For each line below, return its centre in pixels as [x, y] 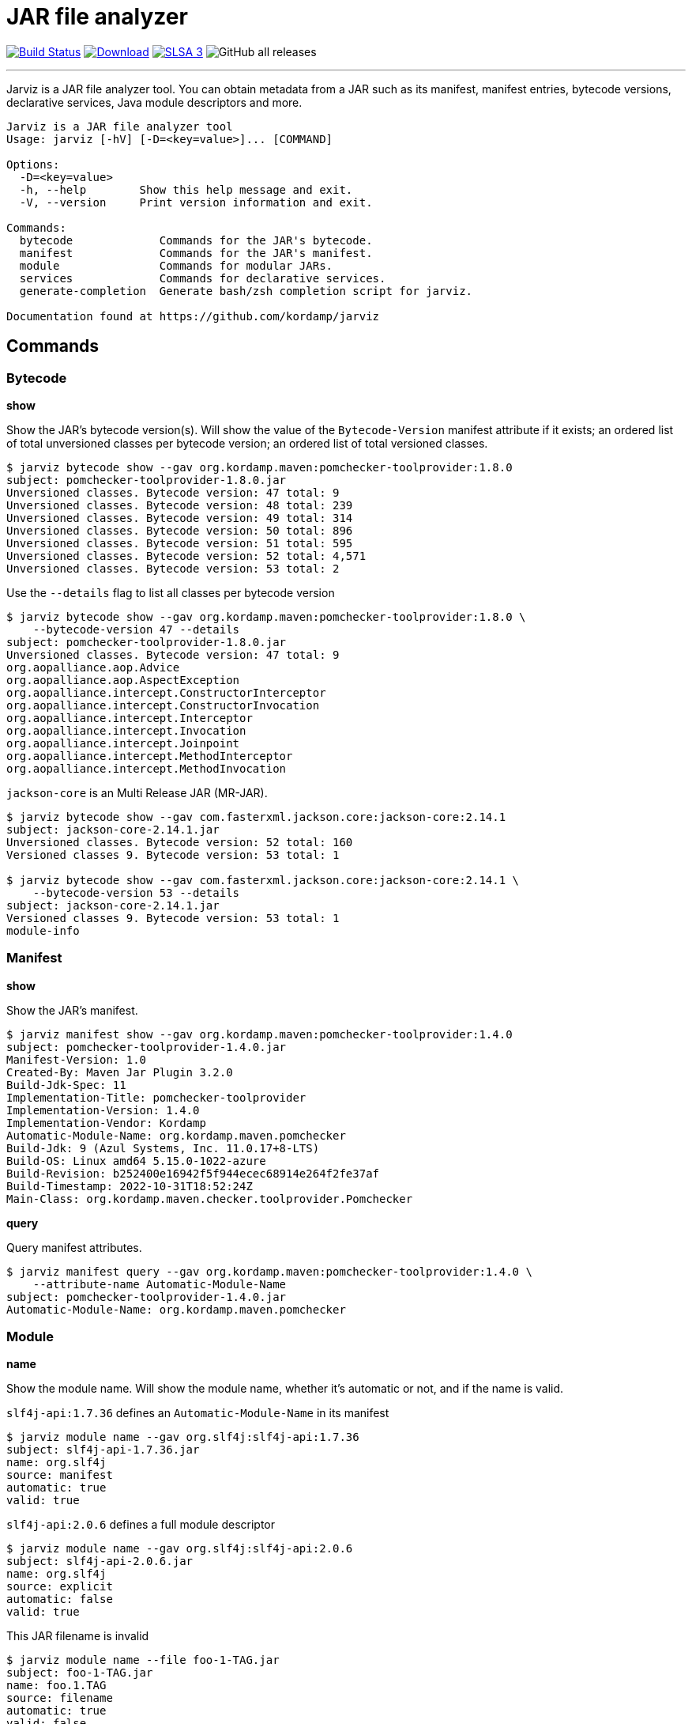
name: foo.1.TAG [56, 1686]
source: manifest [60, 1475]
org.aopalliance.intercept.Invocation [126, 730]
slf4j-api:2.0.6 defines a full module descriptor [141, 1525]
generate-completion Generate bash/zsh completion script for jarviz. [246, 291]
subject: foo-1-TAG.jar [80, 1673]
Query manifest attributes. [74, 1247]
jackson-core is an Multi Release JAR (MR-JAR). [137, 792]
